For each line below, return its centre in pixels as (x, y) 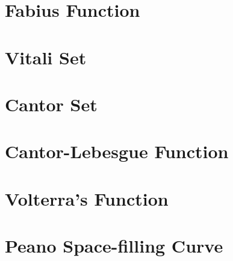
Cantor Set (51, 104)
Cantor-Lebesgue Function (117, 151)
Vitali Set (46, 57)
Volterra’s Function (87, 198)
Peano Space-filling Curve (114, 246)
